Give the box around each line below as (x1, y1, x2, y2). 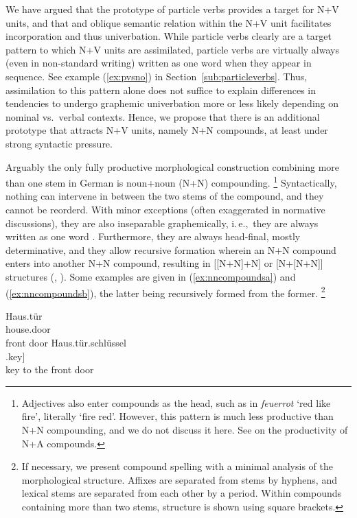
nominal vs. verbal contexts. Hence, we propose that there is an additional (5, 109, 320, 123)
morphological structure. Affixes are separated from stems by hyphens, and (21, 472, 337, 486)
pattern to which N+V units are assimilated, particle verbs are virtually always (5, 42, 339, 56)
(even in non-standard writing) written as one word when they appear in (5, 56, 312, 70)
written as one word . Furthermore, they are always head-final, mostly (5, 229, 301, 244)
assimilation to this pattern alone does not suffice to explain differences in (5, 82, 316, 97)
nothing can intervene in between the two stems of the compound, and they (5, 189, 324, 203)
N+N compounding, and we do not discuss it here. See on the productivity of (21, 422, 348, 436)
